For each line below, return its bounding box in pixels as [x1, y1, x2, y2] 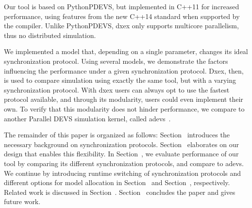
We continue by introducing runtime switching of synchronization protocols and [4, 168, 241, 178]
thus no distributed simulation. [4, 30, 96, 40]
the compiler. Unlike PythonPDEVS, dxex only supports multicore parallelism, [4, 20, 239, 31]
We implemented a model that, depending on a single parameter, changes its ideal [4, 46, 248, 57]
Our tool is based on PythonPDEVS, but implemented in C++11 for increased [4, 1, 239, 11]
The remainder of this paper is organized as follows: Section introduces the [4, 130, 230, 140]
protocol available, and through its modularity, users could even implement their [4, 94, 243, 104]
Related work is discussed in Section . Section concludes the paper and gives [4, 187, 235, 197]
